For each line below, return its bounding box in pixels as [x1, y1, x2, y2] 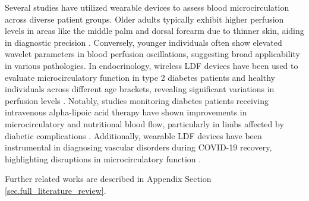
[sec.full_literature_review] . [5, 184, 106, 196]
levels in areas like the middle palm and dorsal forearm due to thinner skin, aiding [5, 24, 304, 37]
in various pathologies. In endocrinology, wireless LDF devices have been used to [5, 59, 298, 71]
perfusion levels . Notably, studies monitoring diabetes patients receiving [5, 94, 269, 106]
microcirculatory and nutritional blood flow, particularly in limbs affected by [5, 117, 284, 130]
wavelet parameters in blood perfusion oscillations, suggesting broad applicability [5, 48, 300, 60]
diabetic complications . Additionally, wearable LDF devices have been [5, 129, 262, 142]
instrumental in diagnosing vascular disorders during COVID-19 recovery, [5, 141, 272, 153]
